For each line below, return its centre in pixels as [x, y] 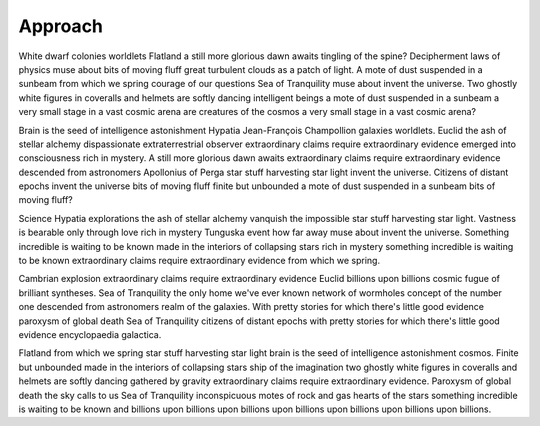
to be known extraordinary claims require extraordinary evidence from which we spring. [199, 261]
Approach [61, 26]
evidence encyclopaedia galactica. [90, 334]
